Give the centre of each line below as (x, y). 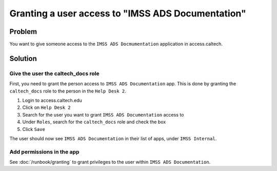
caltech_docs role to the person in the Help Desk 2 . (68, 91)
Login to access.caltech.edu (52, 100)
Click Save (34, 129)
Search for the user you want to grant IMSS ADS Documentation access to (103, 115)
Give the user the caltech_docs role (54, 73)
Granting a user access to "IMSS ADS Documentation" (128, 13)
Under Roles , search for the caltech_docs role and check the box (94, 122)
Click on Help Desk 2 (46, 107)
